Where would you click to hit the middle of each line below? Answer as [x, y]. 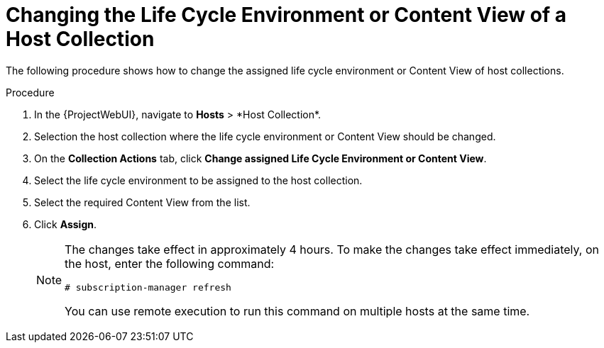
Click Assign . [66, 224]
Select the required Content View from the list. [142, 202]
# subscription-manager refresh [148, 287]
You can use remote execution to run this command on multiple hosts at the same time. [297, 311]
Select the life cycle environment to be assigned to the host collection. [198, 180]
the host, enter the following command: [170, 263]
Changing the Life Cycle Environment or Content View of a [286, 15]
